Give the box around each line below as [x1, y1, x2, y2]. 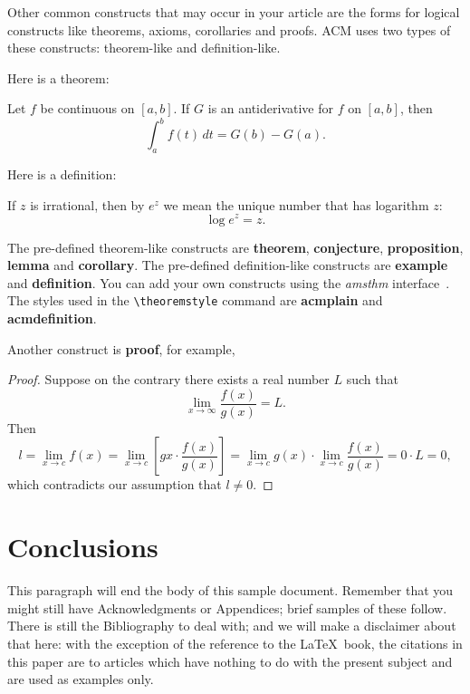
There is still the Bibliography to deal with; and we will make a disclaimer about [7, 616, 456, 635]
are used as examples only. [7, 670, 154, 689]
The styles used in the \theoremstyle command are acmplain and [7, 291, 383, 310]
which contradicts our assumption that [7, 475, 222, 494]
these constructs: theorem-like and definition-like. [7, 38, 281, 57]
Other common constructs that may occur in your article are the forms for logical [7, 3, 460, 21]
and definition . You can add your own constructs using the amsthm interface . [7, 273, 450, 292]
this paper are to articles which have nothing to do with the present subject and [7, 651, 453, 670]
